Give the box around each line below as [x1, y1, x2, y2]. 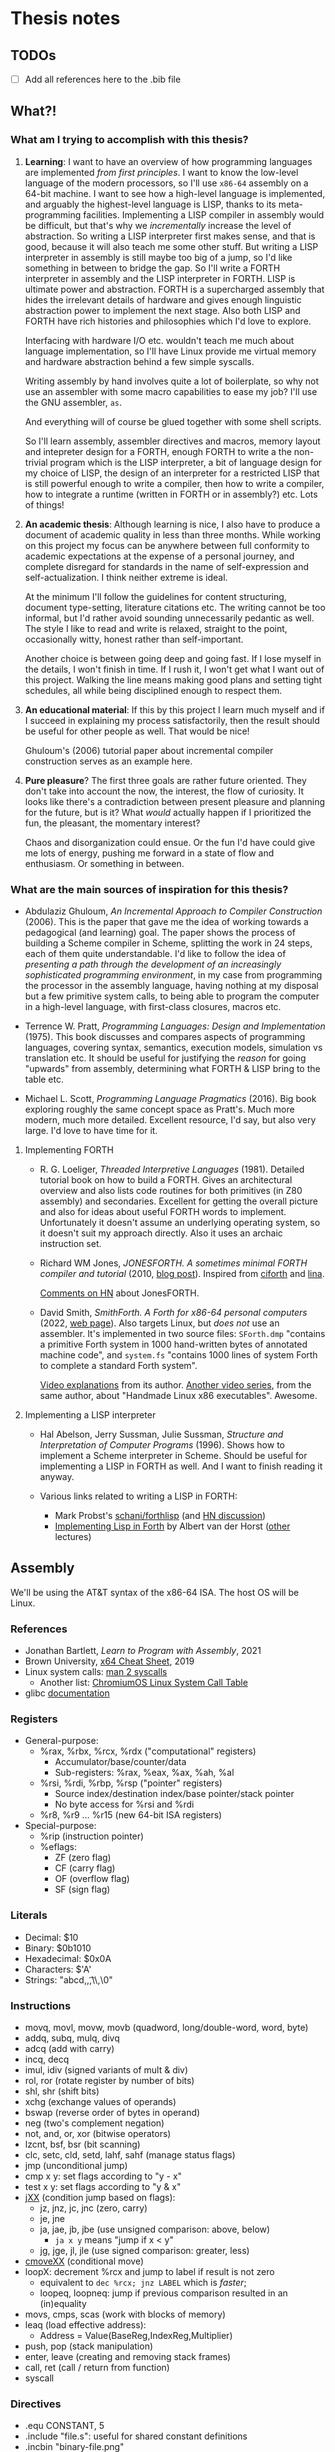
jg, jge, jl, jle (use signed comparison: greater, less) [39, 2245, 250, 2257]
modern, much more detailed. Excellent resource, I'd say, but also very [24, 1114, 317, 1126]
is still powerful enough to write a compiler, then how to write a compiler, [24, 477, 325, 489]
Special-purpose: [24, 1820, 97, 1832]
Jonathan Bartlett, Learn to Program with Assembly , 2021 [24, 1645, 262, 1657]
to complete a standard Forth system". [39, 1360, 198, 1372]
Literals [10, 1908, 48, 1922]
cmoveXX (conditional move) [24, 2255, 145, 2267]
